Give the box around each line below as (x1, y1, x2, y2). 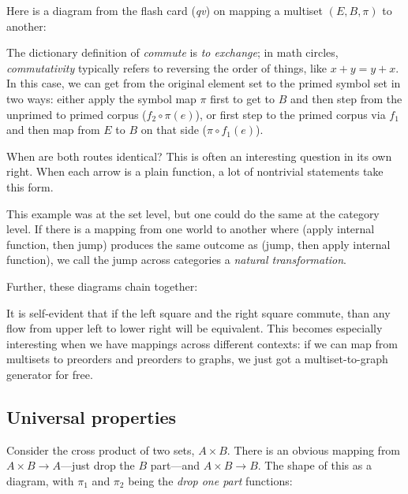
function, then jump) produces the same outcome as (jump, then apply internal (6, 236, 391, 252)
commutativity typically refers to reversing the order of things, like (6, 59, 327, 76)
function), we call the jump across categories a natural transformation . (6, 251, 347, 268)
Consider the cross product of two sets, (6, 441, 195, 458)
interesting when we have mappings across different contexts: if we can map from (6, 335, 398, 351)
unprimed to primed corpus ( (6, 106, 147, 122)
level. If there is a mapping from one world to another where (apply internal (6, 221, 375, 237)
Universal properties (6, 404, 177, 429)
